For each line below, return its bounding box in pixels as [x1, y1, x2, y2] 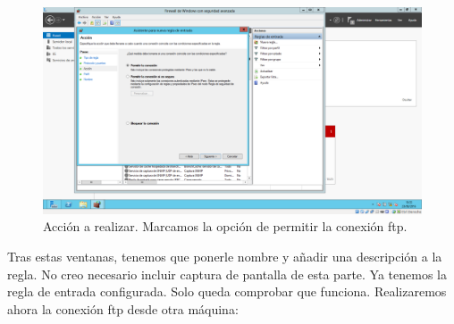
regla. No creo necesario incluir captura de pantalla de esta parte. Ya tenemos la [7, 264, 447, 283]
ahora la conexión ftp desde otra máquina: [7, 299, 239, 318]
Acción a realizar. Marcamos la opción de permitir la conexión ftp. [43, 217, 408, 236]
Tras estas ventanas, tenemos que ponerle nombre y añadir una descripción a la [7, 247, 442, 266]
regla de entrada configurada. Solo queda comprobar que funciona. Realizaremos [7, 282, 447, 301]
